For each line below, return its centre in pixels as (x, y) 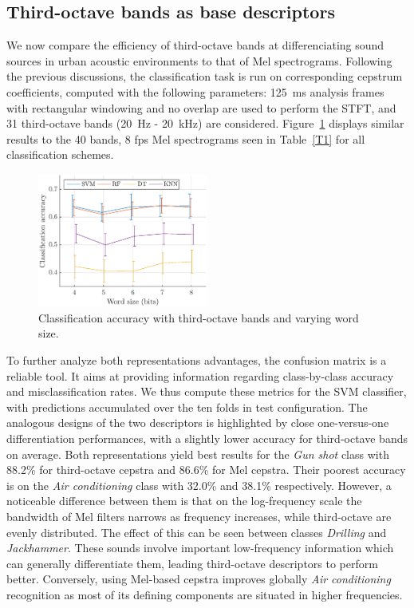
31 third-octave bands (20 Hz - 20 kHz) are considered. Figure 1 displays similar (205, 123)
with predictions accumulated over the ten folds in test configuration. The (187, 407)
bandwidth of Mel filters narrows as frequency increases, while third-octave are (199, 516)
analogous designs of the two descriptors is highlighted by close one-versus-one (198, 422)
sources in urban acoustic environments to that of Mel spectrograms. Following (199, 60)
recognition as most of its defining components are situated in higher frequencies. (205, 594)
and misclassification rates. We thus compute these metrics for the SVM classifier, (207, 391)
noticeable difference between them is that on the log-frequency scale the (184, 501)
